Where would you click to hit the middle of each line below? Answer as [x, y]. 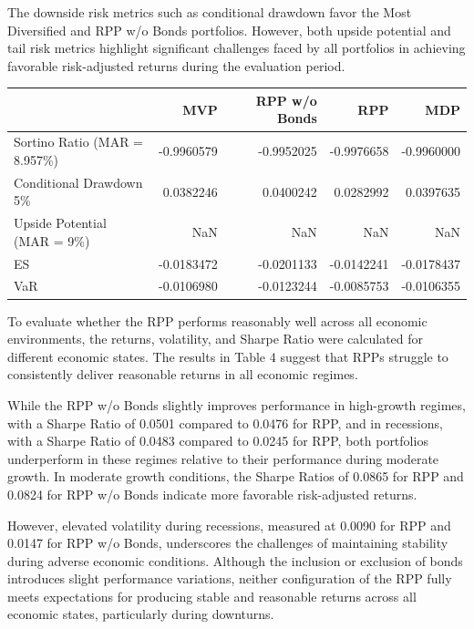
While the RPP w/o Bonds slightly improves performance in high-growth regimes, [237, 404]
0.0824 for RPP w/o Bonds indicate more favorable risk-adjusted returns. [212, 494]
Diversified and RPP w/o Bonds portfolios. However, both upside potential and [229, 30]
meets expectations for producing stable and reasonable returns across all [212, 596]
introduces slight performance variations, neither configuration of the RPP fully [230, 578]
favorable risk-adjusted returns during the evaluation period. [176, 65]
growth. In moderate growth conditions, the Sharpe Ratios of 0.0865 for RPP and [236, 476]
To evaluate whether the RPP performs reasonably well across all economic [217, 320]
